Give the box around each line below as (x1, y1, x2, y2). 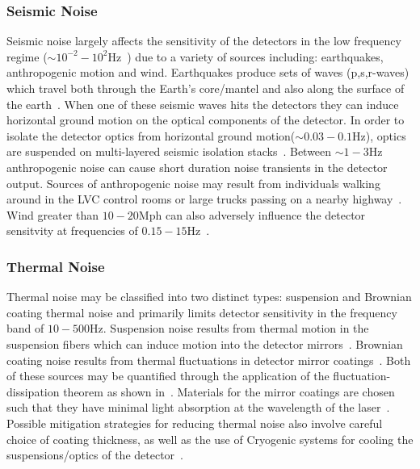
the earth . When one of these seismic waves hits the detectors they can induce (6, 95, 399, 112)
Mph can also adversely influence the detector (138, 206, 366, 223)
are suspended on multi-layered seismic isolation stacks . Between (6, 143, 332, 160)
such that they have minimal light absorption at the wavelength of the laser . (6, 399, 390, 416)
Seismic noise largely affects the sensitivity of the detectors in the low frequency (6, 32, 401, 49)
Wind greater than (6, 206, 99, 223)
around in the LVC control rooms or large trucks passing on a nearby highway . (6, 191, 402, 207)
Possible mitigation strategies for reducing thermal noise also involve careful (6, 414, 383, 431)
